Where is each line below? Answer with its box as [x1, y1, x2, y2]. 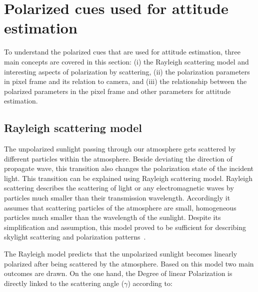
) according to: [127, 277, 172, 288]
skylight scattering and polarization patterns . [4, 231, 146, 242]
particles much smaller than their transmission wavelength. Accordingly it [4, 192, 230, 203]
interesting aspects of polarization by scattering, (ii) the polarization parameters [4, 66, 250, 76]
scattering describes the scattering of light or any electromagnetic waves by [4, 182, 234, 193]
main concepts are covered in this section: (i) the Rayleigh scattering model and [4, 56, 249, 66]
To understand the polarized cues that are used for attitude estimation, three [4, 46, 241, 57]
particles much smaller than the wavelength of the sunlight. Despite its [4, 212, 221, 222]
